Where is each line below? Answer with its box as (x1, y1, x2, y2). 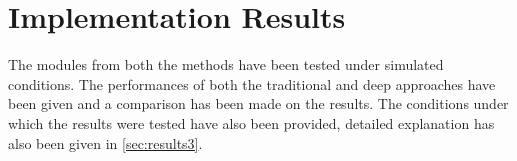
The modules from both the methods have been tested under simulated (8, 54, 444, 75)
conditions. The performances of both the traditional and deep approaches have (8, 73, 496, 94)
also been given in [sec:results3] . (8, 132, 203, 153)
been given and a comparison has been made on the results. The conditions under (8, 93, 509, 114)
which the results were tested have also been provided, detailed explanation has (8, 112, 495, 133)
